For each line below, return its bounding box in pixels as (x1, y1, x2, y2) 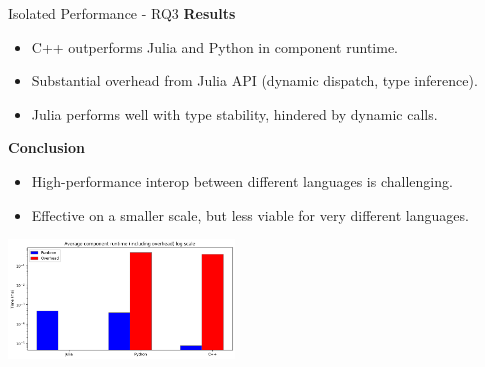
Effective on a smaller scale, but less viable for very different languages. (31, 204, 469, 225)
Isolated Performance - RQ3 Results (8, 3, 236, 23)
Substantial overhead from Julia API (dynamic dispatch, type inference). (31, 70, 478, 91)
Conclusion (8, 137, 86, 158)
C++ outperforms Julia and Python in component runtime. (31, 36, 398, 57)
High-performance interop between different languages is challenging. (31, 170, 453, 191)
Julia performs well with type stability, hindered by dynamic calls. (31, 103, 438, 124)
